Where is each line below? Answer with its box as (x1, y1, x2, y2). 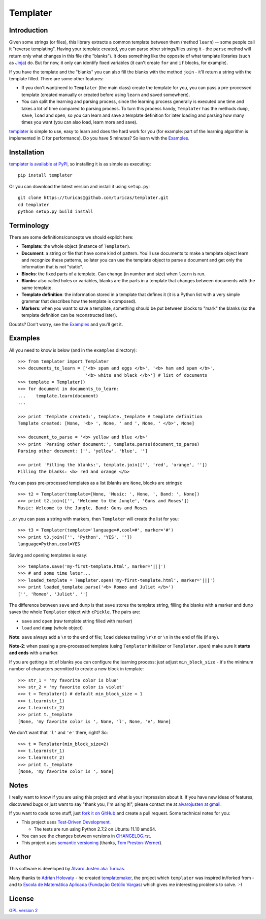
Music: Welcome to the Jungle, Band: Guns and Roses (18, 505, 148, 511)
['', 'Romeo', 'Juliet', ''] (18, 591, 88, 597)
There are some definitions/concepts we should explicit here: (9, 234, 133, 240)
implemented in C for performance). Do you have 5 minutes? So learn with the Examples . (9, 135, 190, 141)
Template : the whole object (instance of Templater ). (21, 243, 131, 249)
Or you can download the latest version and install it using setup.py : (9, 183, 150, 189)
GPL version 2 (9, 908, 38, 914)
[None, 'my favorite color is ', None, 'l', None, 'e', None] (18, 719, 171, 724)
